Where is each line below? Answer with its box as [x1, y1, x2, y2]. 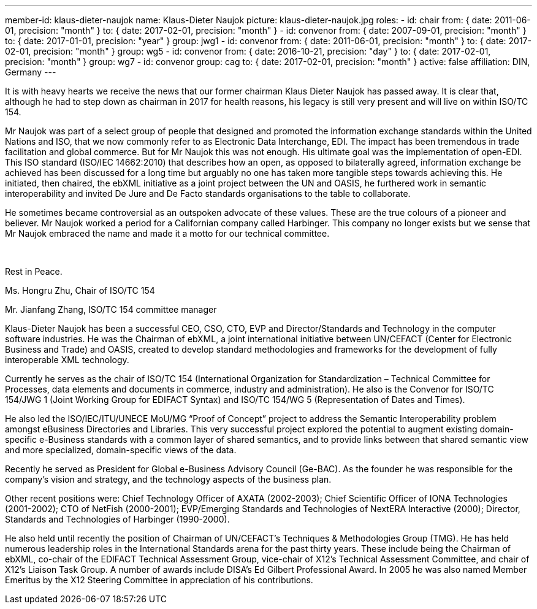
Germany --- [5, 67, 56, 77]
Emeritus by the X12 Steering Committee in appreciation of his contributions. [5, 575, 313, 585]
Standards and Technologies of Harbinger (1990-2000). [5, 514, 230, 524]
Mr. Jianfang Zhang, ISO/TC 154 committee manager [5, 304, 217, 315]
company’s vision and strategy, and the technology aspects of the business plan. [5, 474, 332, 485]
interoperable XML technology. [5, 354, 129, 365]
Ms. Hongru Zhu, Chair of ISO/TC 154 [5, 285, 155, 296]
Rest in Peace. [5, 266, 63, 277]
